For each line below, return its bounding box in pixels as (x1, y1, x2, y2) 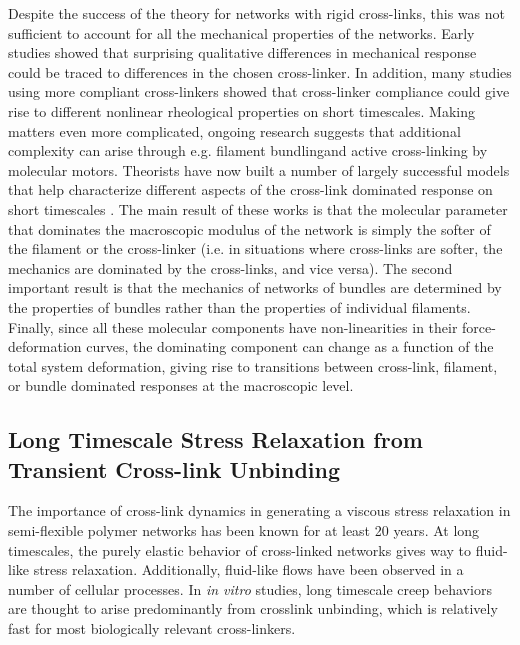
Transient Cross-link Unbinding (8, 453, 341, 484)
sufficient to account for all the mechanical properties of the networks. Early (8, 22, 475, 43)
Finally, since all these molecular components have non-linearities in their (8, 316, 458, 337)
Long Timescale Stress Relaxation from (8, 424, 423, 455)
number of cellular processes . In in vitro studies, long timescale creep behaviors (8, 578, 492, 599)
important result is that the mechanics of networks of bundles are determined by (8, 277, 502, 298)
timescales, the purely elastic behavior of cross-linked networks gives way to (8, 539, 472, 560)
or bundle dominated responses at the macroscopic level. (8, 375, 354, 396)
